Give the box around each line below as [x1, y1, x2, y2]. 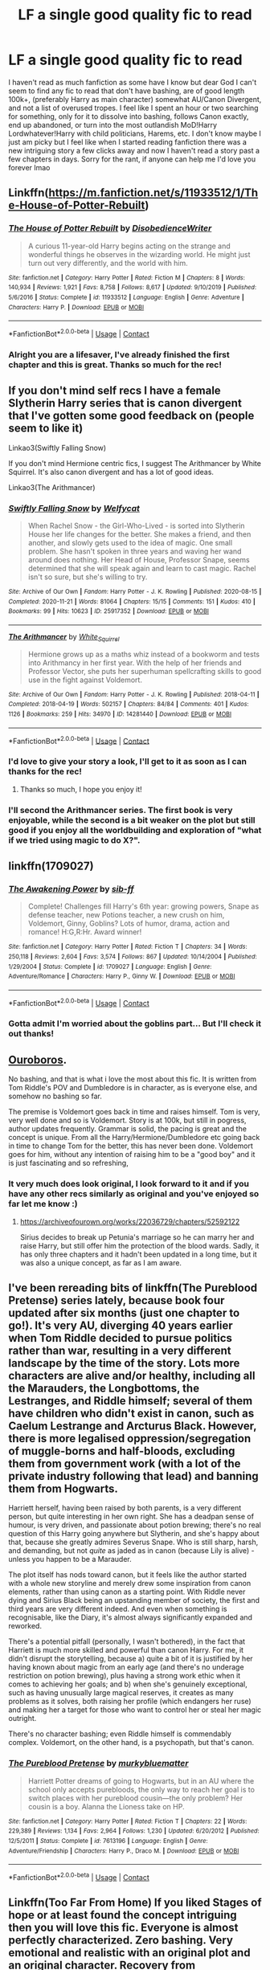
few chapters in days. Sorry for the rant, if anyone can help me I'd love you [8, 154, 256, 164]
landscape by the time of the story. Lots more [8, 1356, 240, 1370]
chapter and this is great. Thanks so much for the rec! [8, 359, 223, 370]
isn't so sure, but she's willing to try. [27, 572, 148, 582]
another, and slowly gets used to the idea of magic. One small [27, 537, 233, 547]
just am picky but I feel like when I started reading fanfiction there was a [8, 137, 247, 146]
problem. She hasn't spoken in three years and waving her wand [27, 546, 242, 556]
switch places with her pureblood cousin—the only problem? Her [27, 1793, 243, 1803]
